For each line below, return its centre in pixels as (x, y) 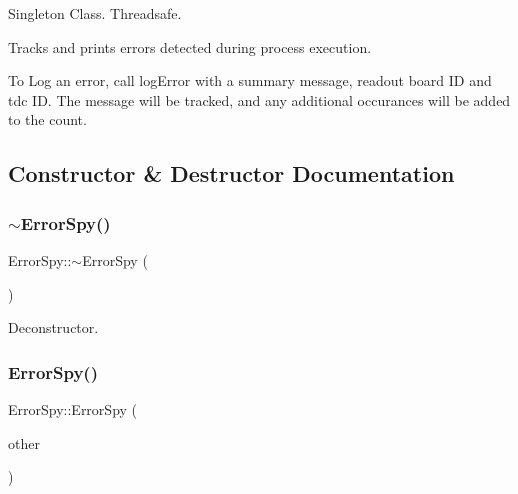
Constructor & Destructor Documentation (231, 173)
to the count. (47, 119)
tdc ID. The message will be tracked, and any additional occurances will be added (259, 99)
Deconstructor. (53, 327)
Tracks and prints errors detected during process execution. (190, 46)
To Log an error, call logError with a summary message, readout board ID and (250, 80)
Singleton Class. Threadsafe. (95, 13)
